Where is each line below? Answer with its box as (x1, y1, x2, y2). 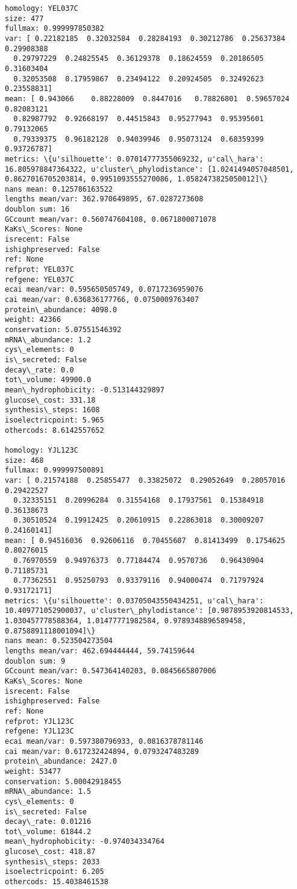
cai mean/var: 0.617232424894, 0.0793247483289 (5, 747, 199, 756)
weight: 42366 (5, 315, 61, 324)
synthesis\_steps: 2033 (5, 857, 100, 866)
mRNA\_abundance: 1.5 (5, 787, 92, 796)
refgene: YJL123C (5, 727, 74, 736)
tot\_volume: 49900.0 (5, 375, 92, 385)
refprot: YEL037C (5, 265, 74, 274)
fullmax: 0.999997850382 (5, 24, 104, 33)
